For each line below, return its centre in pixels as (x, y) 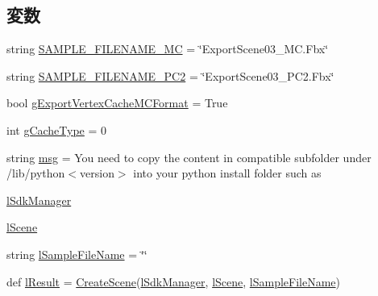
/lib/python (36, 173)
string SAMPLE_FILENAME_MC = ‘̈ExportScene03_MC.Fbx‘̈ (168, 49)
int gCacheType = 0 (57, 129)
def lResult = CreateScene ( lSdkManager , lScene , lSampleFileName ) (174, 281)
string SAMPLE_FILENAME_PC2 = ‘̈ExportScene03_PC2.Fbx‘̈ (170, 75)
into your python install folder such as (227, 173)
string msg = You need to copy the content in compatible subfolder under (189, 157)
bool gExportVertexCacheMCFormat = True (117, 103)
